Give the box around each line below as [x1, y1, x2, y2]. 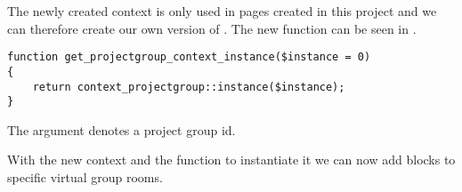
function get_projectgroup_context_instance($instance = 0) [7, 51, 371, 64]
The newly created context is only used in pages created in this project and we [7, 2, 437, 20]
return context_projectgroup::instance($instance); [32, 80, 345, 93]
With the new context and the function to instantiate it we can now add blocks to [7, 150, 456, 169]
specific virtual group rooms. [7, 168, 163, 186]
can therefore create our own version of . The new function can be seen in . [7, 19, 417, 37]
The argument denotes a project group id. [7, 120, 236, 139]
